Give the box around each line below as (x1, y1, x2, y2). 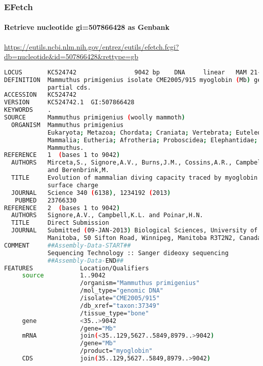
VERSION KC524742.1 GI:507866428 (4, 99, 135, 106)
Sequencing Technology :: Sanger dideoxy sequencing (47, 249, 229, 257)
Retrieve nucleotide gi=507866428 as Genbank (4, 22, 170, 32)
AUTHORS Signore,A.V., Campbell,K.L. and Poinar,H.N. (11, 212, 203, 219)
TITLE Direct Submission (11, 219, 109, 227)
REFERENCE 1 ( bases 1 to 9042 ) (4, 151, 120, 159)
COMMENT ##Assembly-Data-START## (4, 241, 131, 249)
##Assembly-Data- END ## (47, 257, 124, 264)
